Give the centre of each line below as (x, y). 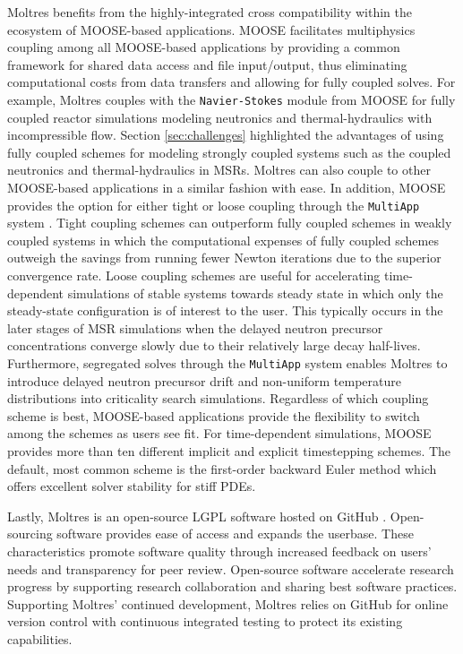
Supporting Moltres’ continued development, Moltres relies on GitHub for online (228, 603)
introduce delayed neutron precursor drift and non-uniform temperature (204, 380)
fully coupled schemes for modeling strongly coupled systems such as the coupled (229, 152)
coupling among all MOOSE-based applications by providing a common (204, 47)
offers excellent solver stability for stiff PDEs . (132, 486)
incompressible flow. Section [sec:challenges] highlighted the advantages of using (226, 135)
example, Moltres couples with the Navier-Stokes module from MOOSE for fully (231, 99)
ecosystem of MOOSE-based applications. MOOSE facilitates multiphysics (211, 29)
